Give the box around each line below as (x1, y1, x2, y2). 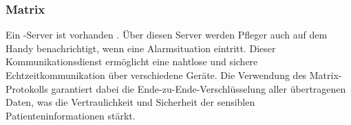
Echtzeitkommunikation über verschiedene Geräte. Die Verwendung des (6, 68, 307, 82)
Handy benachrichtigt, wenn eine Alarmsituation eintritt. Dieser (6, 41, 276, 55)
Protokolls (6, 81, 48, 95)
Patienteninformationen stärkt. (6, 108, 136, 122)
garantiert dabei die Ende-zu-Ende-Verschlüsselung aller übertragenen (51, 81, 346, 95)
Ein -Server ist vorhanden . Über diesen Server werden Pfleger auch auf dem (6, 27, 328, 42)
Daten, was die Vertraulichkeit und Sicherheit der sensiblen (6, 95, 255, 109)
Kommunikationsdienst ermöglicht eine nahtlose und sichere (6, 54, 258, 69)
